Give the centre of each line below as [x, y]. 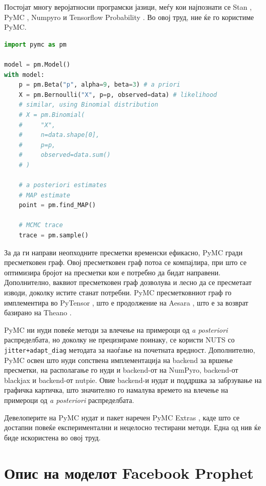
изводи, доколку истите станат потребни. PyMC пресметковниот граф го [118, 292]
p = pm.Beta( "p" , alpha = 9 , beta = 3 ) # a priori [99, 85]
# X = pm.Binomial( [52, 115]
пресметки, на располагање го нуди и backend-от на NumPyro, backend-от [121, 370]
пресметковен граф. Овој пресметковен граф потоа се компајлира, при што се [125, 262]
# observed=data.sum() [65, 155]
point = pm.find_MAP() [57, 205]
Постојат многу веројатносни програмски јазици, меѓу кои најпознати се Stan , [128, 7]
